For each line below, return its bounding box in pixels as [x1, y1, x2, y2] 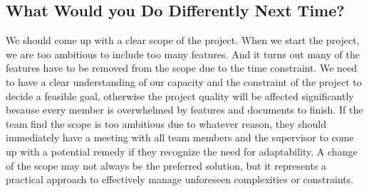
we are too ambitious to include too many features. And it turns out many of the [6, 46, 360, 61]
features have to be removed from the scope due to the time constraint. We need [6, 60, 358, 75]
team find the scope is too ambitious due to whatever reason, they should [6, 116, 327, 131]
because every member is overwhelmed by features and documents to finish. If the [6, 102, 363, 117]
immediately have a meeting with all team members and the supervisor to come [6, 130, 354, 145]
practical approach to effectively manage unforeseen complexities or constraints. [6, 172, 354, 187]
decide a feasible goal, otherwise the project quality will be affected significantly [6, 88, 354, 103]
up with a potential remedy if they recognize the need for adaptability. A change [6, 143, 358, 158]
